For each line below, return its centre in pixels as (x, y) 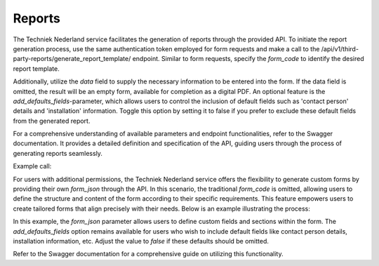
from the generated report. (52, 121)
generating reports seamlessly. (58, 153)
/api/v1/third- (340, 48)
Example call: (32, 166)
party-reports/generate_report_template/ (72, 59)
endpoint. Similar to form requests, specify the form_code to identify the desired (248, 59)
